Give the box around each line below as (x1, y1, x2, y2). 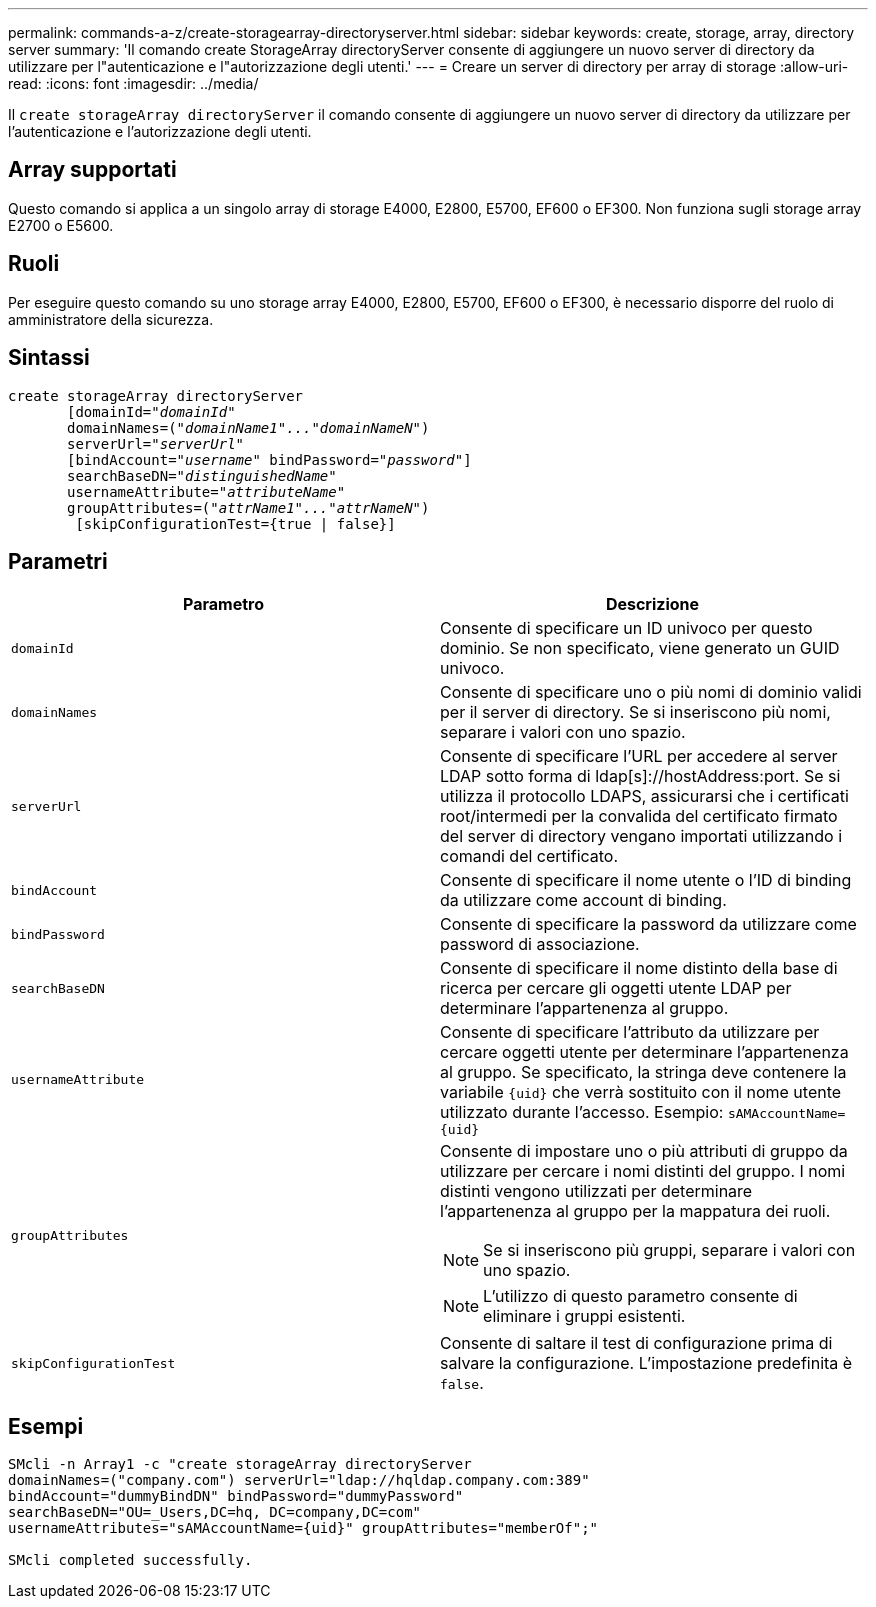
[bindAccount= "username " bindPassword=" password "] (67, 451, 472, 468)
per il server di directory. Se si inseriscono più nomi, (440, 702, 831, 723)
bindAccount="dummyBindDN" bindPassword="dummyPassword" (8, 1488, 464, 1505)
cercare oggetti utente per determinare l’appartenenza (440, 1042, 849, 1063)
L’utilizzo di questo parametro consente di (483, 1286, 798, 1307)
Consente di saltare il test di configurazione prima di (440, 1333, 833, 1354)
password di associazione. (440, 934, 640, 955)
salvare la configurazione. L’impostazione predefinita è (440, 1353, 853, 1374)
